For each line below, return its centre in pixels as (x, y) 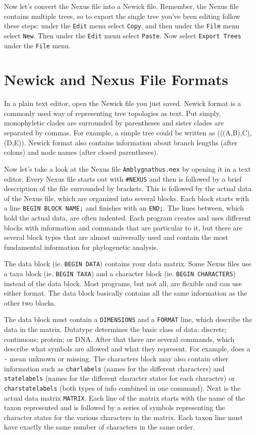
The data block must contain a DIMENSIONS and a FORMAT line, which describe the (128, 319)
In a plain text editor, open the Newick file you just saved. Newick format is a (123, 103)
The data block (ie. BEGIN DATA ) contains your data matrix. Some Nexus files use (128, 264)
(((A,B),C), (234, 133)
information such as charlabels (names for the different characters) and (114, 368)
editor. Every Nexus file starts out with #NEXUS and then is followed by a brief (123, 178)
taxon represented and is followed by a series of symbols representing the (115, 407)
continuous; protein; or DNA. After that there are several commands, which (119, 339)
